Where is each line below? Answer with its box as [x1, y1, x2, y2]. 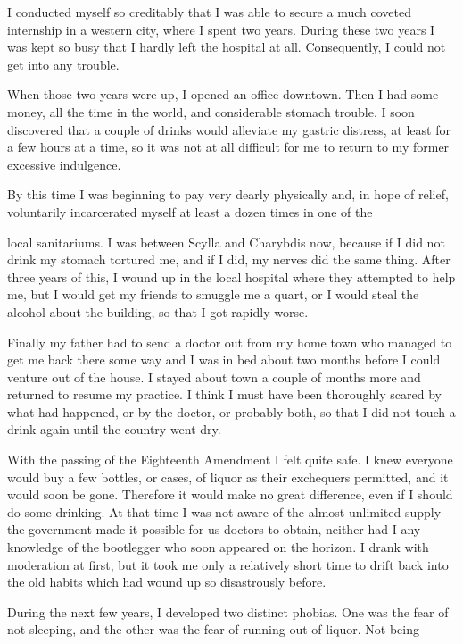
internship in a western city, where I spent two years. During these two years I [7, 20, 435, 38]
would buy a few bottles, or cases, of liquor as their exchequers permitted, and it [7, 467, 449, 486]
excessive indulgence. [7, 155, 121, 173]
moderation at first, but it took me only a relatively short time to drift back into [7, 555, 449, 573]
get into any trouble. [7, 54, 120, 73]
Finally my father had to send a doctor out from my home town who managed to [7, 332, 452, 351]
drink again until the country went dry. [7, 420, 221, 439]
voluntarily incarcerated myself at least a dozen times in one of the [7, 202, 373, 221]
